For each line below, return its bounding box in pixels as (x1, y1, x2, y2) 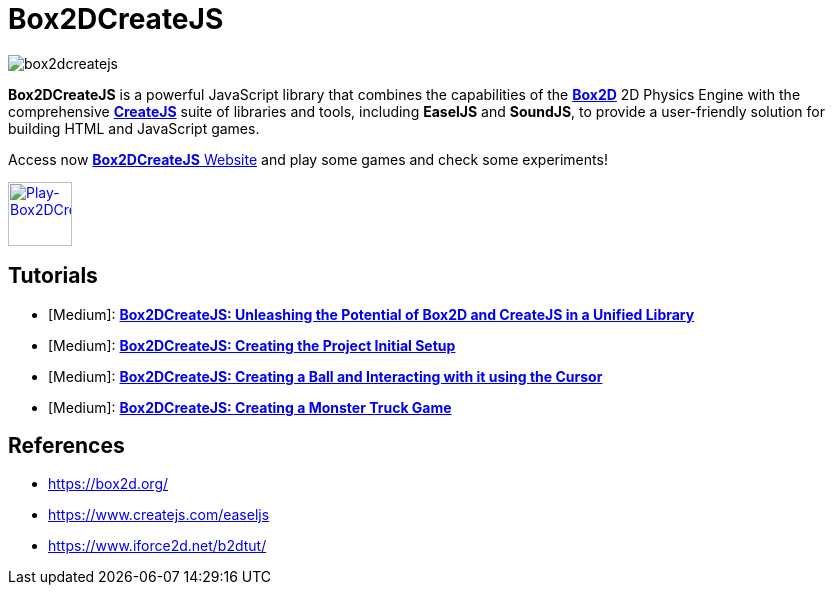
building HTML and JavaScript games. (8, 119, 260, 137)
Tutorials (8, 263, 98, 289)
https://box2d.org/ (48, 475, 169, 493)
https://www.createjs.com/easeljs (48, 506, 270, 524)
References (8, 433, 125, 459)
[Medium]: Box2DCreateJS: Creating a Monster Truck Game (48, 398, 452, 416)
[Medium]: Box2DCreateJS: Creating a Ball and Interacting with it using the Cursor (48, 367, 603, 385)
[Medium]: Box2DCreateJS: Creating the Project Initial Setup (48, 336, 456, 354)
